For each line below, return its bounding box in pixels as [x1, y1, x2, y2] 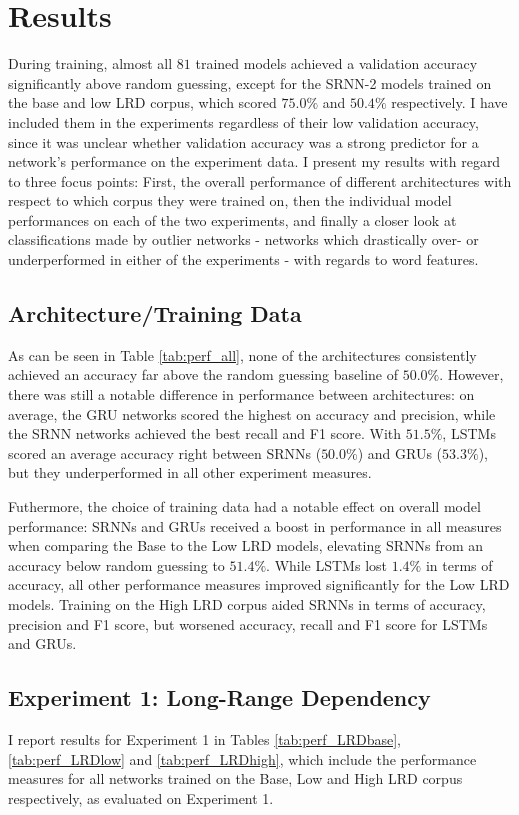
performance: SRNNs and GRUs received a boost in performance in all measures [8, 515, 502, 536]
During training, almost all [8, 53, 173, 74]
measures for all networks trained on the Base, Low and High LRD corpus [8, 768, 463, 789]
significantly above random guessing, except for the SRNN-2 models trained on [8, 72, 492, 93]
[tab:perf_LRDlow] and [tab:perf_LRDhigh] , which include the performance [8, 748, 477, 769]
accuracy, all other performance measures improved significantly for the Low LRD [8, 574, 510, 595]
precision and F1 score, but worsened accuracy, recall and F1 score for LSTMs [8, 613, 488, 634]
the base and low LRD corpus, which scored [8, 92, 277, 113]
